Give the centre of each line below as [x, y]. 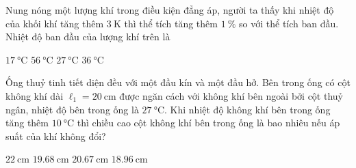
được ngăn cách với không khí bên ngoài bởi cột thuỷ [231, 95]
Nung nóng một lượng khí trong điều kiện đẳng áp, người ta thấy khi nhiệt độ [170, 10]
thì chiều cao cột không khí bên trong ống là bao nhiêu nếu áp [208, 123]
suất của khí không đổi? [56, 136]
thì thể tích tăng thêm [171, 23]
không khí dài [35, 95]
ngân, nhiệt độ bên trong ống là [72, 109]
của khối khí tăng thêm [55, 23]
